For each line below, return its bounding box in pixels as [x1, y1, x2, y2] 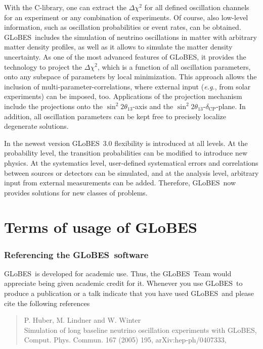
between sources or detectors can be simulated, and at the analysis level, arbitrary [4, 167, 259, 178]
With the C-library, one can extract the [4, 2, 127, 12]
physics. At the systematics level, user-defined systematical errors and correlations [4, 157, 258, 168]
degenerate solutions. [4, 121, 69, 131]
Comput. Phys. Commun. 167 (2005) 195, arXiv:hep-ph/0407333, [24, 334, 227, 345]
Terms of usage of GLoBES [4, 217, 197, 237]
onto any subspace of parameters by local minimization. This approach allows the [4, 71, 257, 82]
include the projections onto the [4, 101, 103, 111]
